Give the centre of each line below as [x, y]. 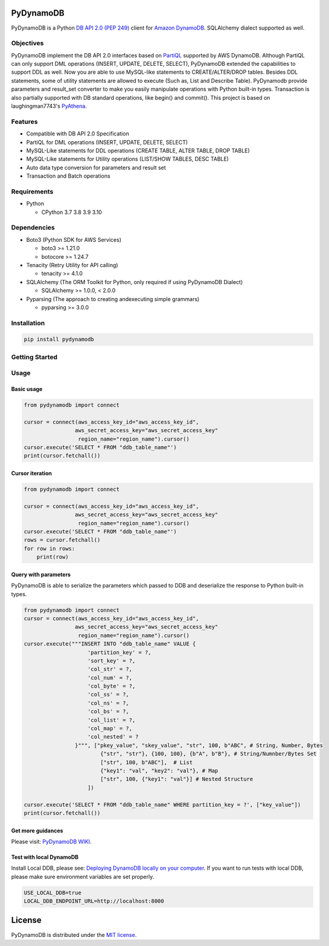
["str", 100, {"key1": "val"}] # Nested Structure [177, 779]
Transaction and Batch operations [69, 176]
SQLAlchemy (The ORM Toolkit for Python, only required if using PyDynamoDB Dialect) [135, 282]
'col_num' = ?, [110, 678]
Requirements [32, 192]
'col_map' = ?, [110, 729]
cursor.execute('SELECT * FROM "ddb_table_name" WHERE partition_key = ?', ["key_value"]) [162, 805]
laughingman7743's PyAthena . [49, 106]
